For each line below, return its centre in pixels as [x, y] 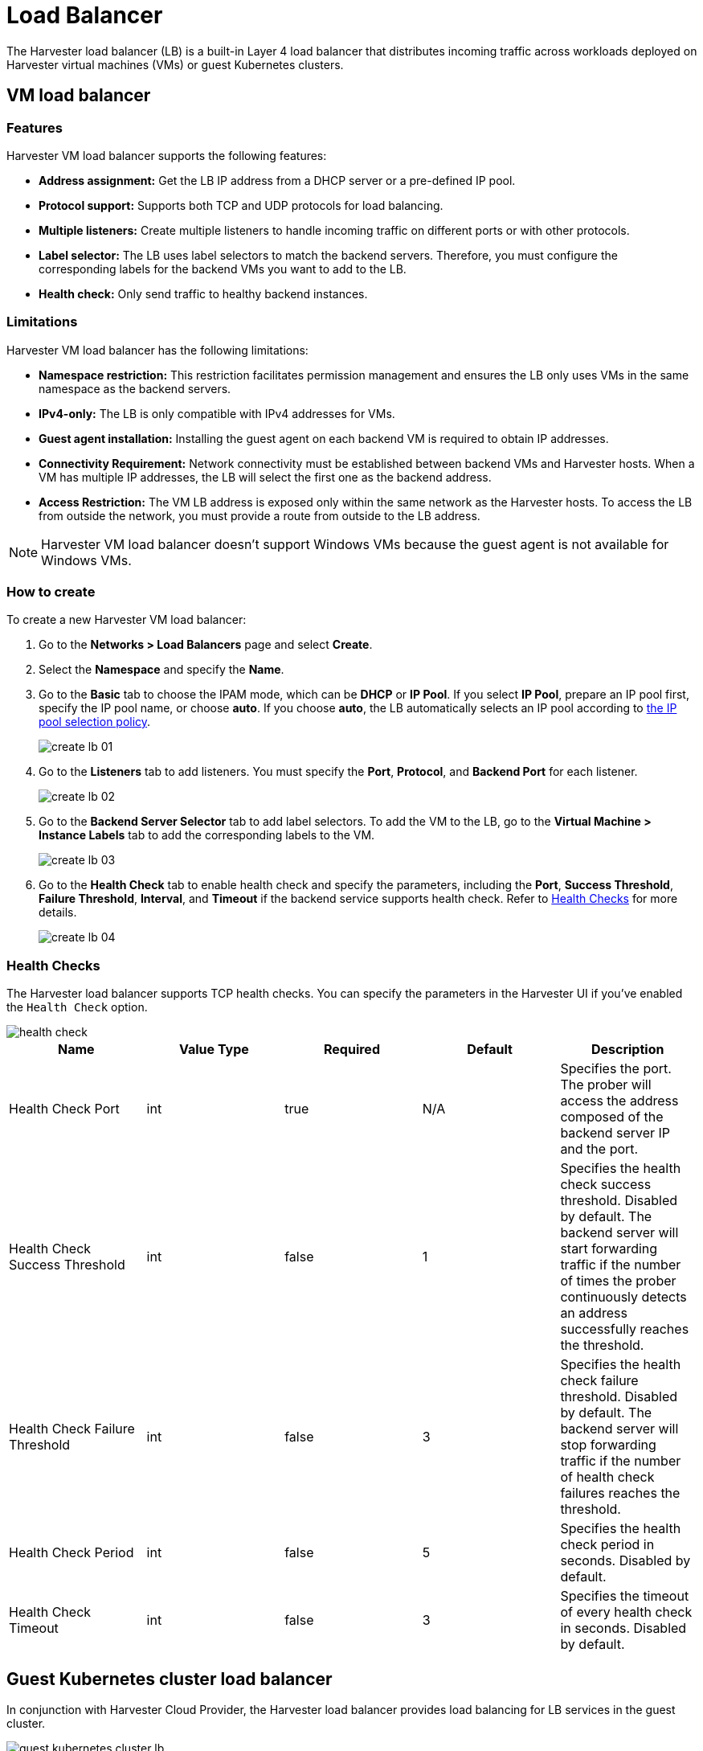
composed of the [612, 1117]
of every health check [626, 1612]
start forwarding [609, 1249]
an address [594, 1313]
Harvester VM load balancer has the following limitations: [157, 350]
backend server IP [615, 1133]
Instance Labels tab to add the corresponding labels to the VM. [207, 835]
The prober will [606, 1085]
